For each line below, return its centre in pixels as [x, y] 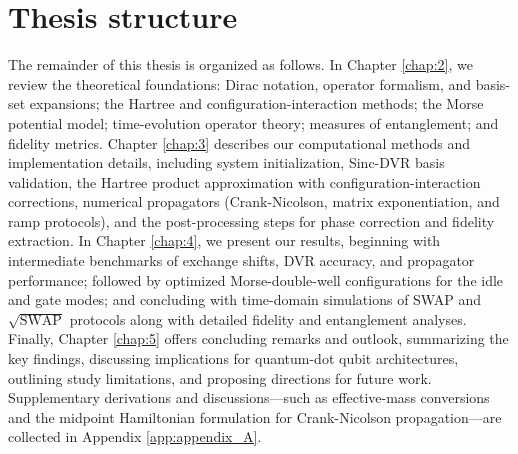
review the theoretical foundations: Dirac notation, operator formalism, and [240, 83]
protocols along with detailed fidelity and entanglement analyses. [268, 318]
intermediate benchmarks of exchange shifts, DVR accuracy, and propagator [241, 260]
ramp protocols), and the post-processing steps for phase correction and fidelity [251, 220]
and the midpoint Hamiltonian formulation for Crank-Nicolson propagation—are [255, 416]
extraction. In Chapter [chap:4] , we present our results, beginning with [224, 240]
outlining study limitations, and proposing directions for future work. [220, 377]
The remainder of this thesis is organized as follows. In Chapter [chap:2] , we [240, 64]
